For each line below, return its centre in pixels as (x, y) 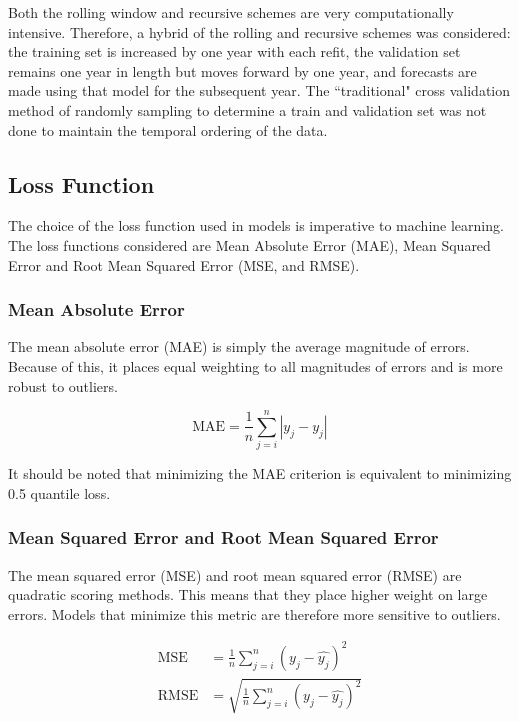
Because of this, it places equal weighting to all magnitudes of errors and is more (255, 365)
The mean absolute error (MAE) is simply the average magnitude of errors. (239, 346)
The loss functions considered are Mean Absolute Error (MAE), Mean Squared (249, 244)
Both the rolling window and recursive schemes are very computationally (231, 12)
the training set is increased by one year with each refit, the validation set (234, 51)
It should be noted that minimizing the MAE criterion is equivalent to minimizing (260, 473)
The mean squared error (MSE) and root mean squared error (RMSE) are (235, 574)
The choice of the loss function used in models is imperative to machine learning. (256, 225)
